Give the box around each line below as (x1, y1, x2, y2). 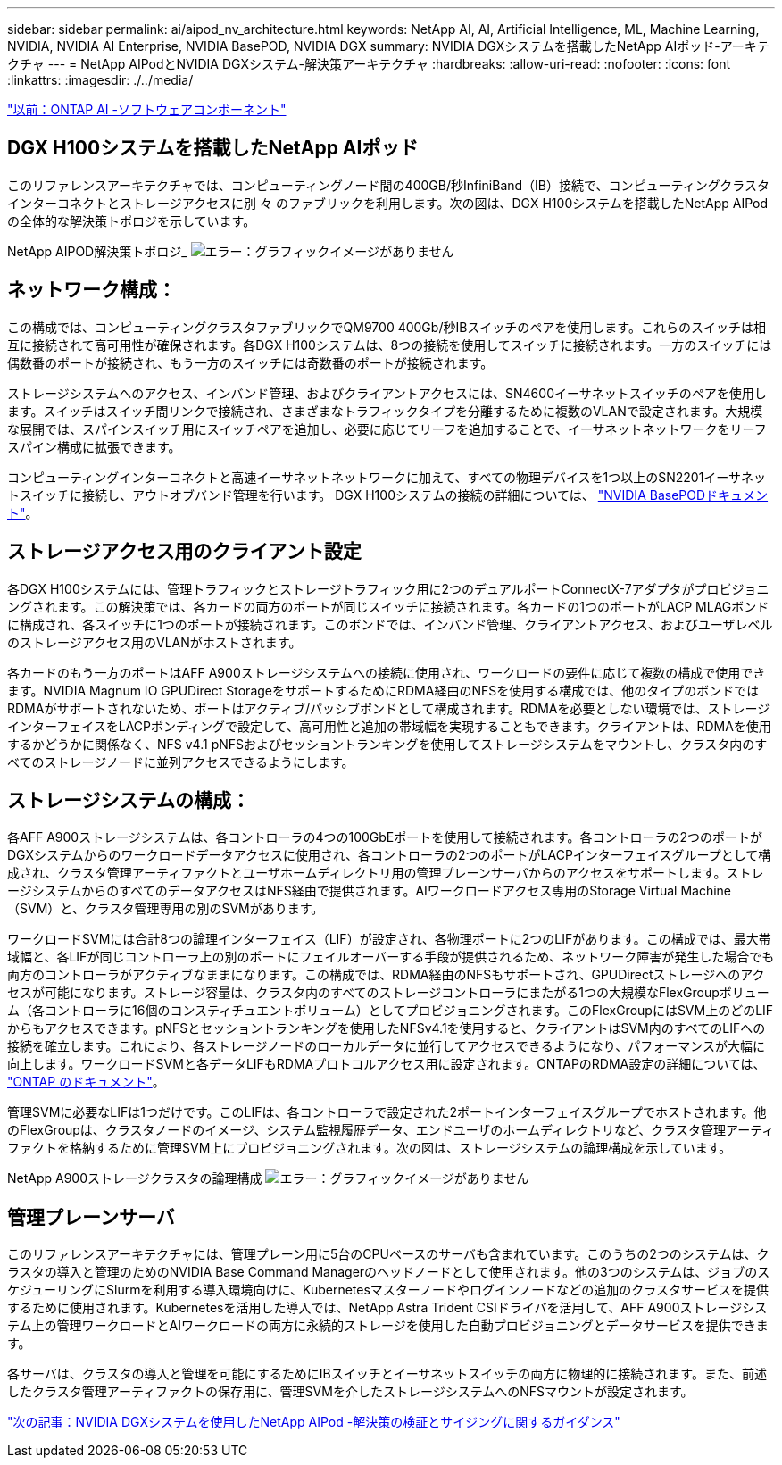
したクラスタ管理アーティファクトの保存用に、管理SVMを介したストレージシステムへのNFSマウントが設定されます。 (7, 1384, 694, 1400)
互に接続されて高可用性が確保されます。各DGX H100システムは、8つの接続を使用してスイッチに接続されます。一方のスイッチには (7, 337, 772, 353)
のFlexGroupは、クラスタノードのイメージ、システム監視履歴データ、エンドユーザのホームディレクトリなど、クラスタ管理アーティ (7, 1122, 775, 1138)
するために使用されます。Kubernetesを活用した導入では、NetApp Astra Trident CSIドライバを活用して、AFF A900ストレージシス (7, 1300, 768, 1316)
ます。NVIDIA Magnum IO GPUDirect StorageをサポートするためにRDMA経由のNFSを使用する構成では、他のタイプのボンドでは (7, 682, 760, 698)
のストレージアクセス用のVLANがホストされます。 (7, 634, 302, 650)
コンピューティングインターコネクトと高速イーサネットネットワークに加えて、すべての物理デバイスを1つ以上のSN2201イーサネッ (7, 469, 767, 485)
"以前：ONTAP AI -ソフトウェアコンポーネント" (7, 102, 287, 117)
